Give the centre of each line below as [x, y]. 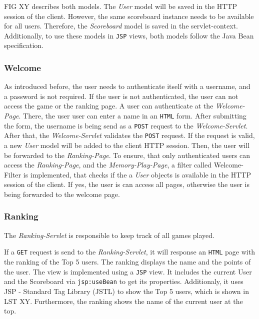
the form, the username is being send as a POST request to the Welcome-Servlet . [126, 125]
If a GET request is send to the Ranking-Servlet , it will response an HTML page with [129, 252]
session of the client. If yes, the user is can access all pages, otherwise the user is [127, 184]
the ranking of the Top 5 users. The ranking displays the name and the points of [127, 262]
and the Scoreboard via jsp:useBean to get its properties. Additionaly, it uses [124, 281]
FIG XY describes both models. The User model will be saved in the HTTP [121, 6]
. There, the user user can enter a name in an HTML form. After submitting [132, 116]
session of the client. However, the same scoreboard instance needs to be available [129, 16]
